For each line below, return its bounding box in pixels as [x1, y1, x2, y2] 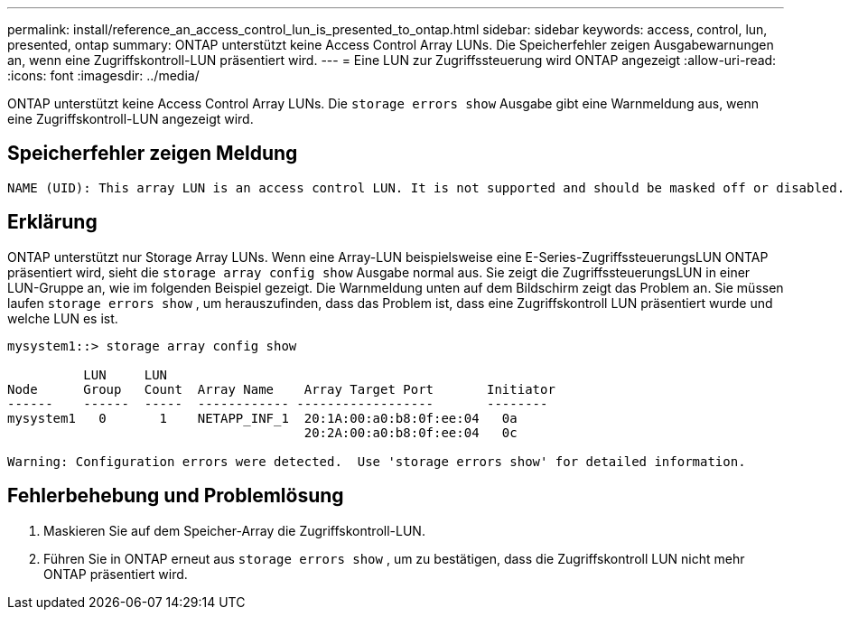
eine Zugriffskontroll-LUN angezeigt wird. [7, 111, 254, 126]
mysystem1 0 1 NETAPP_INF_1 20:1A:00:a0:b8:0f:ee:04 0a [7, 410, 518, 425]
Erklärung [7, 210, 98, 234]
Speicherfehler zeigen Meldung [7, 142, 298, 165]
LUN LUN [83, 367, 168, 382]
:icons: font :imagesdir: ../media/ [7, 68, 200, 83]
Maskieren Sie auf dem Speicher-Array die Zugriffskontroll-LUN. [43, 522, 425, 538]
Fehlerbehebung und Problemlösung [7, 484, 344, 508]
